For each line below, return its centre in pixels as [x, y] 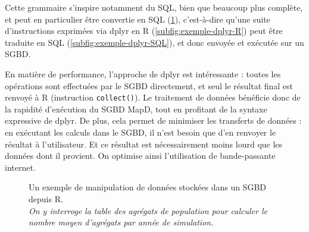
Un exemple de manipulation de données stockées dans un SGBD [147, 187]
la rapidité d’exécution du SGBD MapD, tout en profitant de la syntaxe [136, 109]
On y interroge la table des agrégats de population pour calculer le [148, 210]
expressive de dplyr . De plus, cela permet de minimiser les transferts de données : [153, 120]
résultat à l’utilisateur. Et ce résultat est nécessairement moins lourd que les [144, 144]
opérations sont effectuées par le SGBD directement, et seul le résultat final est [149, 85]
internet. [20, 167]
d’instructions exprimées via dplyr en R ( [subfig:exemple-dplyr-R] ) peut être [144, 31]
